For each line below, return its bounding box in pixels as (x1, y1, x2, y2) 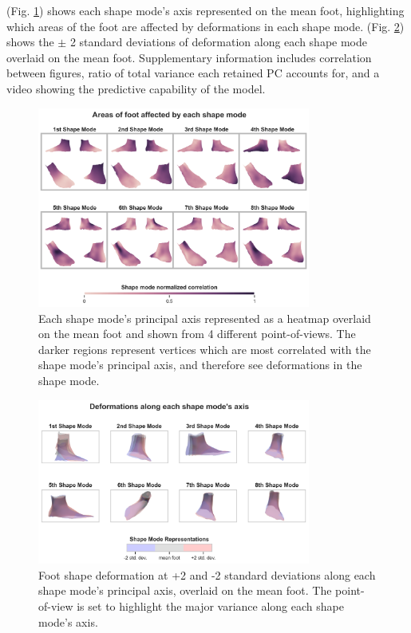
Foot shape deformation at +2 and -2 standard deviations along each (38, 566, 376, 583)
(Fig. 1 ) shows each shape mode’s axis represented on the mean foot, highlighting (6, 2, 405, 18)
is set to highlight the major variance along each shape (77, 598, 344, 615)
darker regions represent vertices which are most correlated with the (38, 340, 371, 357)
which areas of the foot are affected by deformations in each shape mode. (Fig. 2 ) (6, 18, 405, 34)
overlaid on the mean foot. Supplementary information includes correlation (6, 49, 372, 65)
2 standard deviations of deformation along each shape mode (69, 33, 367, 50)
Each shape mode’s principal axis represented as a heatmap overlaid (38, 309, 371, 326)
